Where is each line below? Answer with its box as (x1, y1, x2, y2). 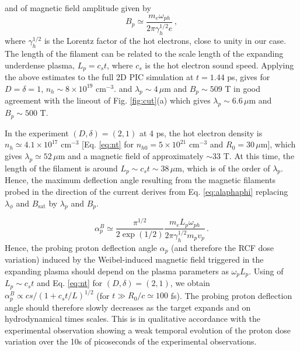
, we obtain (170, 277, 210, 289)
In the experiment (5, 126, 69, 139)
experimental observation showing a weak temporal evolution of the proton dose (5, 324, 291, 336)
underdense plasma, (5, 58, 75, 71)
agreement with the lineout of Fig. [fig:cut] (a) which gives (5, 94, 211, 106)
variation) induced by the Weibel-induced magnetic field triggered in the (5, 253, 264, 266)
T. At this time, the (223, 149, 295, 161)
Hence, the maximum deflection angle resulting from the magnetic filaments (5, 174, 276, 186)
